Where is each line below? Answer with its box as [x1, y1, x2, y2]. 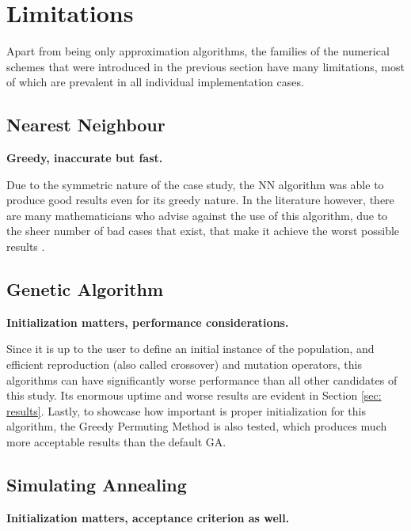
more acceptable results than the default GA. [6, 434, 226, 450]
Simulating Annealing [6, 472, 187, 497]
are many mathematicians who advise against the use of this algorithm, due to [6, 207, 388, 223]
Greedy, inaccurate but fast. [6, 150, 163, 166]
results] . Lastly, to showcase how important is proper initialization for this [6, 402, 367, 419]
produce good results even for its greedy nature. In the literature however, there [6, 192, 394, 208]
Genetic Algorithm [6, 277, 164, 302]
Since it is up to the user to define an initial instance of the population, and [6, 340, 375, 357]
